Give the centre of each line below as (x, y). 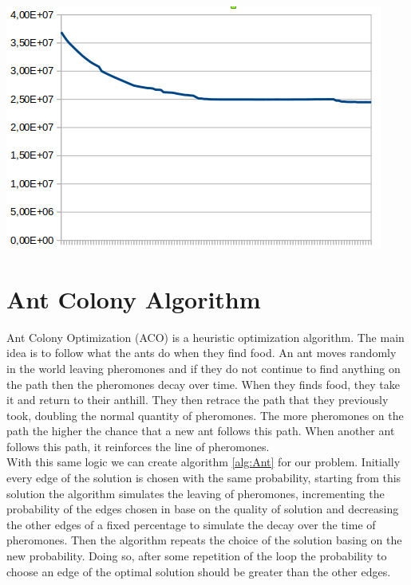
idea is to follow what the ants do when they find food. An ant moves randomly (202, 353)
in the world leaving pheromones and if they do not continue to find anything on (204, 368)
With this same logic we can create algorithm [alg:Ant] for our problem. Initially (204, 462)
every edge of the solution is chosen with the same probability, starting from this (204, 478)
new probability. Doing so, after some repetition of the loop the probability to (197, 556)
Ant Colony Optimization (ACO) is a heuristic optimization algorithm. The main (205, 337)
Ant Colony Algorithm (134, 298)
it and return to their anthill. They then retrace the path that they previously (198, 400)
